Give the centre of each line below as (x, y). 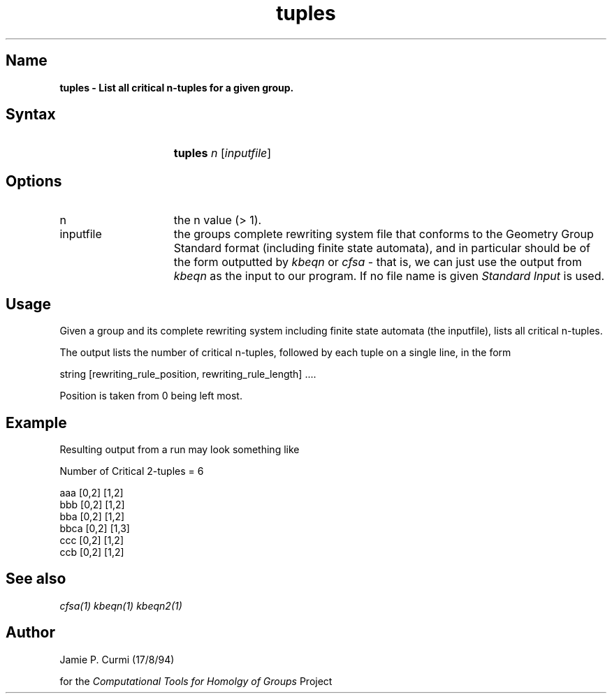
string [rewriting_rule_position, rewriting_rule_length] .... (188, 374)
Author (30, 633)
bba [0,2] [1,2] (92, 516)
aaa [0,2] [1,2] (92, 492)
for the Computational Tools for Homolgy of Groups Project (196, 681)
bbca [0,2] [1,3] (95, 528)
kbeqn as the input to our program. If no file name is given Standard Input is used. (389, 276)
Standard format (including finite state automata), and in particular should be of (382, 248)
